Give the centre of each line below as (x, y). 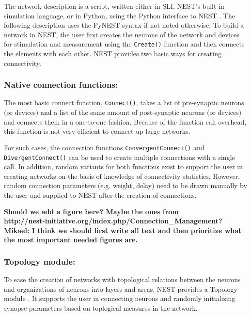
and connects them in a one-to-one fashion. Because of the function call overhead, (125, 121)
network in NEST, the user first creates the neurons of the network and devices (122, 34)
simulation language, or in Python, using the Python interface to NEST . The (119, 15)
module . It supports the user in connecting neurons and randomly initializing (120, 298)
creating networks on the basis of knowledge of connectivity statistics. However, (122, 176)
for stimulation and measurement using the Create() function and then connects (124, 44)
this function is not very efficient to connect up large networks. (97, 131)
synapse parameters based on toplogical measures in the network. (101, 308)
